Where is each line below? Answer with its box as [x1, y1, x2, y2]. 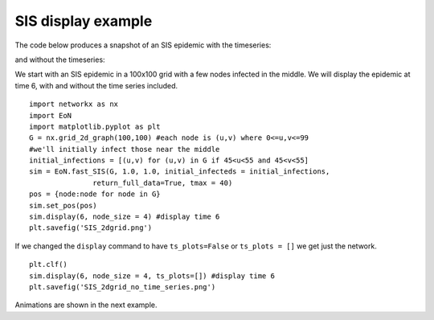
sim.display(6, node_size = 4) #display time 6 [29, 212, 220, 221]
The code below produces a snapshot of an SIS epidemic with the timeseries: [14, 40, 272, 50]
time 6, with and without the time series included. [14, 80, 178, 90]
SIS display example [14, 12, 153, 30]
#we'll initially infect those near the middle [29, 145, 220, 154]
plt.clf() [29, 260, 68, 269]
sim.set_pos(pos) [29, 201, 97, 210]
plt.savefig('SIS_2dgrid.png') [29, 224, 153, 232]
